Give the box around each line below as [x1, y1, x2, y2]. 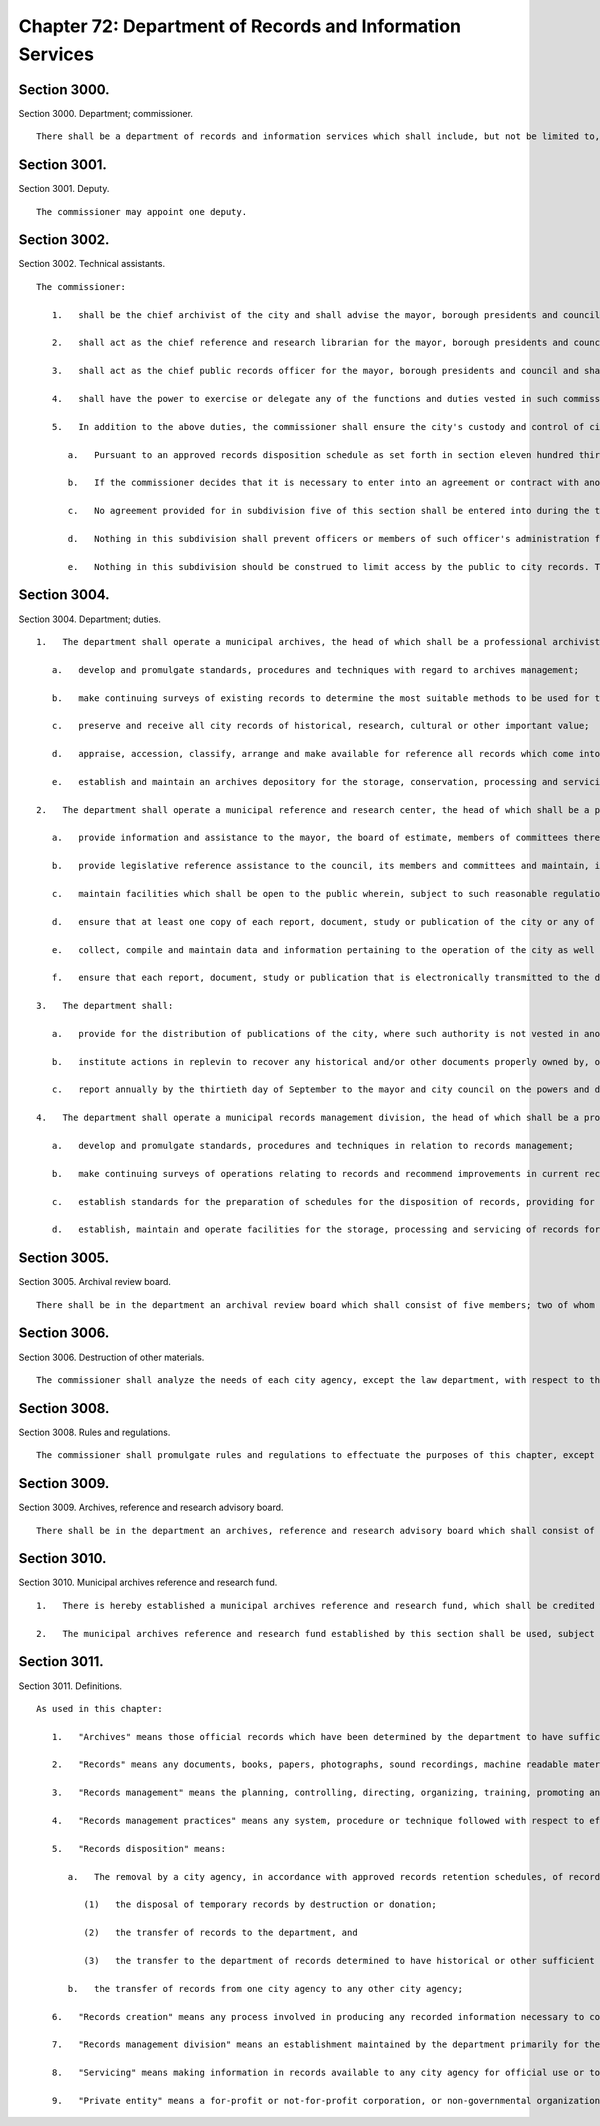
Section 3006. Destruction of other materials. [18, 1351, 205, 1363]
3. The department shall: [36, 1000, 174, 1012]
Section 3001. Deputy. [18, 183, 110, 195]
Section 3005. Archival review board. [18, 1276, 172, 1288]
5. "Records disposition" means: [51, 1843, 227, 1854]
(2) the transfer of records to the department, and [83, 1927, 359, 1939]
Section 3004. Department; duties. [18, 613, 162, 625]
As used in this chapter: [36, 1703, 164, 1714]
